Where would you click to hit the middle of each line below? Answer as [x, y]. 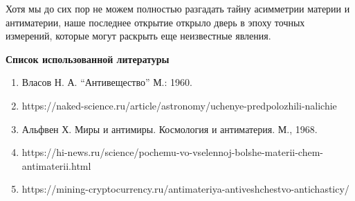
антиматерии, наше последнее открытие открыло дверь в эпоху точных [155, 22]
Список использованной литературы [88, 59]
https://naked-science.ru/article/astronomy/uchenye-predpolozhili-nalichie [179, 105]
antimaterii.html [56, 165]
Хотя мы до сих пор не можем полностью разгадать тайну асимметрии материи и [178, 8]
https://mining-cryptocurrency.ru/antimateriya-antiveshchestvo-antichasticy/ [185, 189]
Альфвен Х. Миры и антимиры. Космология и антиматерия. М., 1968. [170, 129]
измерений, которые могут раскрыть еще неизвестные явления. [138, 36]
